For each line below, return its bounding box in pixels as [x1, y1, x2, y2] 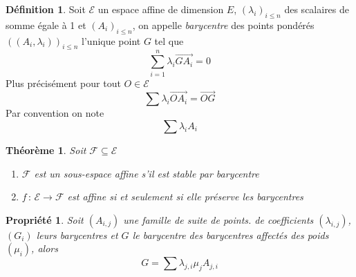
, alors [31, 241, 58, 256]
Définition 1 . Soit [6, 2, 86, 16]
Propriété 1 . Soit [6, 212, 84, 227]
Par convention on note [6, 106, 104, 120]
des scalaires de [284, 2, 350, 16]
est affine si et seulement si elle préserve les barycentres [67, 189, 303, 204]
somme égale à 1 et [6, 17, 86, 32]
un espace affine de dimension [97, 2, 224, 16]
